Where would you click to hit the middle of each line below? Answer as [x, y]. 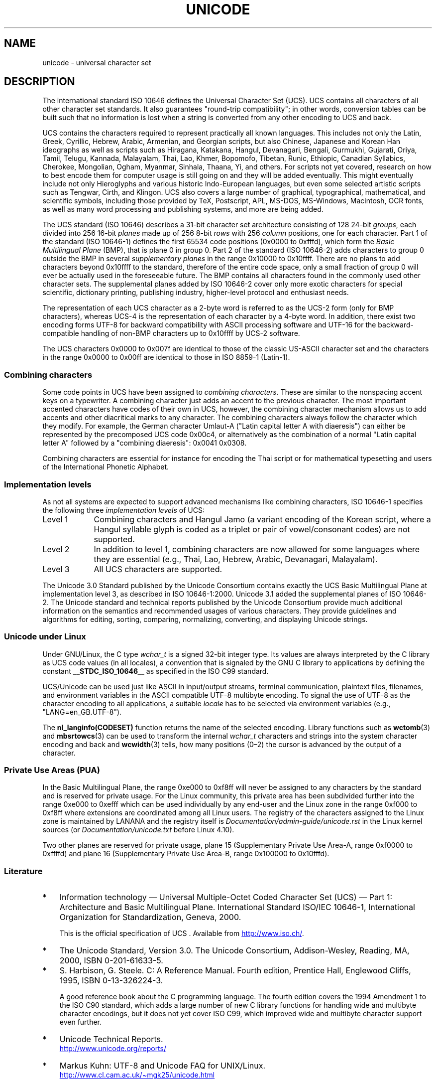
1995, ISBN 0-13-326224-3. [111, 981]
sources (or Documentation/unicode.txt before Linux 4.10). [138, 830]
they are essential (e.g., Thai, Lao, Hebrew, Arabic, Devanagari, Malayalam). [236, 559]
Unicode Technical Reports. [111, 1039]
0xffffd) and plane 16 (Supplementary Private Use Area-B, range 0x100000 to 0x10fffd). [186, 854]
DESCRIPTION [40, 82]
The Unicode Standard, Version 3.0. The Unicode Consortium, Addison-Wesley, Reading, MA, [234, 951]
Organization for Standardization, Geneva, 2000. [150, 917]
